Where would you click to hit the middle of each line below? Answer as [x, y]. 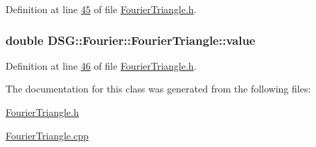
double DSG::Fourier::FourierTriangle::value [131, 40]
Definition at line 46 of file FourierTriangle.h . [101, 65]
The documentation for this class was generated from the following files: [158, 89]
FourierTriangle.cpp [47, 135]
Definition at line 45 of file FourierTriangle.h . [101, 9]
